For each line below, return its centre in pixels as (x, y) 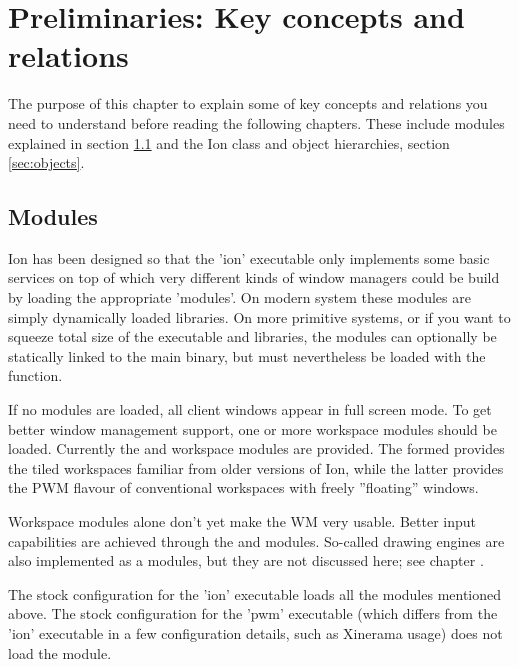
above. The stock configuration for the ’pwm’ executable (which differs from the (253, 613)
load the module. (60, 652)
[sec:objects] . (46, 162)
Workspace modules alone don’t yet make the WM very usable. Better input (242, 521)
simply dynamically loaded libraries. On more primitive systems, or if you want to (259, 316)
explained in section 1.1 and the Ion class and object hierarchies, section (229, 142)
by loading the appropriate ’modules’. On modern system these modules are (239, 297)
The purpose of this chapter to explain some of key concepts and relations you (248, 103)
